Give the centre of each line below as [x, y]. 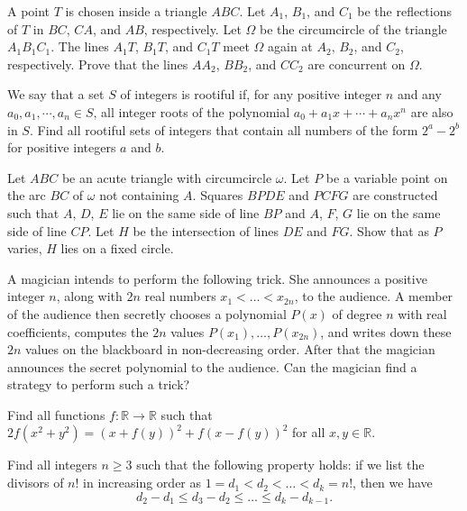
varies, [25, 248]
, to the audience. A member [374, 296]
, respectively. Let [192, 28]
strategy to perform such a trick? [99, 384]
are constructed [395, 195]
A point [29, 11]
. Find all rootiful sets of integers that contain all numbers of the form [224, 129]
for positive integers [62, 147]
